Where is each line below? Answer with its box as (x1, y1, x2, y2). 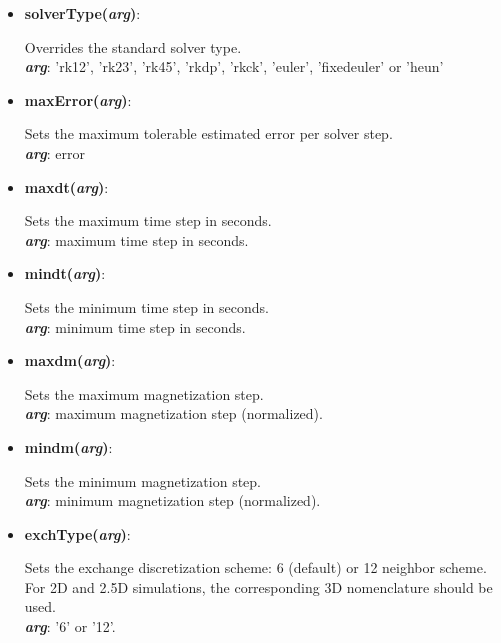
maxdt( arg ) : (24, 176, 109, 197)
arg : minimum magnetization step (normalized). (24, 490, 321, 511)
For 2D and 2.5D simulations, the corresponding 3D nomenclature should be (24, 576, 493, 597)
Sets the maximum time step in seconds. (24, 210, 272, 231)
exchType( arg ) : (24, 523, 131, 544)
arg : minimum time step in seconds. (24, 316, 246, 337)
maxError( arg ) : (24, 89, 132, 110)
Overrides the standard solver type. (24, 36, 242, 57)
